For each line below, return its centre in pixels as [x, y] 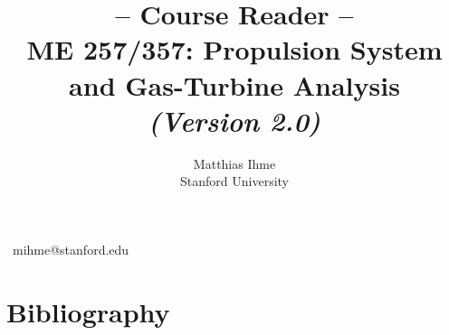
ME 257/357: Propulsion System [234, 49]
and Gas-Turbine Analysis [234, 84]
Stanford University [234, 181]
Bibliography [88, 311]
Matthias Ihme [234, 163]
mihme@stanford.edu [71, 249]
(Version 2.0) [234, 120]
